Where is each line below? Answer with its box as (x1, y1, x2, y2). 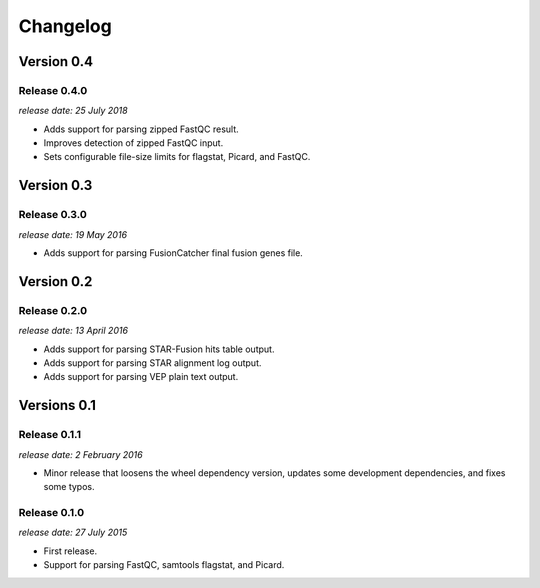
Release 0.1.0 (18, 506, 85, 520)
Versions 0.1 (18, 397, 97, 414)
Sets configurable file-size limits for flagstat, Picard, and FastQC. (43, 151, 311, 163)
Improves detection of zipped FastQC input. (43, 137, 224, 149)
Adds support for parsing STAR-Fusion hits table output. (43, 343, 275, 355)
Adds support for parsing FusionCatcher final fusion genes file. (43, 247, 304, 259)
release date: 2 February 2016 (18, 448, 144, 460)
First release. (43, 545, 98, 557)
